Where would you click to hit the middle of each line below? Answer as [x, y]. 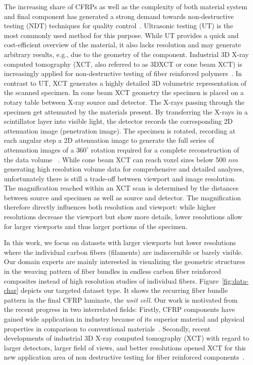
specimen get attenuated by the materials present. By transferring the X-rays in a [126, 111]
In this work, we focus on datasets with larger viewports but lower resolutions [120, 242]
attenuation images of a [39, 149]
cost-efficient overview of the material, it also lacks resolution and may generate [123, 45]
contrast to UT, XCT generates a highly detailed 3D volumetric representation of [125, 83]
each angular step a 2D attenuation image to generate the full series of [109, 140]
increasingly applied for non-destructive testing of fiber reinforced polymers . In [123, 73]
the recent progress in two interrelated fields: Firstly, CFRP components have [119, 309]
